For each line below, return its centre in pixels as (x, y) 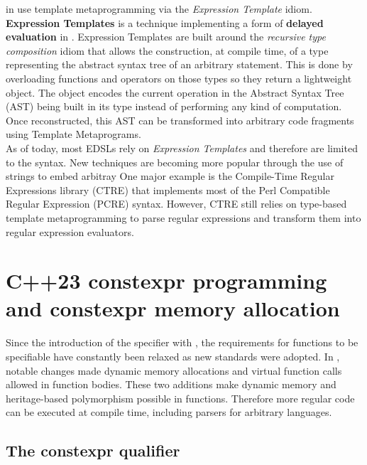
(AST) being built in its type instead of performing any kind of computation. (174, 106)
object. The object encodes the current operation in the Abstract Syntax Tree (175, 92)
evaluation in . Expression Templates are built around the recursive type (166, 37)
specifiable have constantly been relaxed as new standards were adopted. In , (173, 356)
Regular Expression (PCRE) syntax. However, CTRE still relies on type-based (176, 204)
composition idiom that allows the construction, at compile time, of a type (167, 50)
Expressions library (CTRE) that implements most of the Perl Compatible (168, 189)
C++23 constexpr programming (166, 280)
